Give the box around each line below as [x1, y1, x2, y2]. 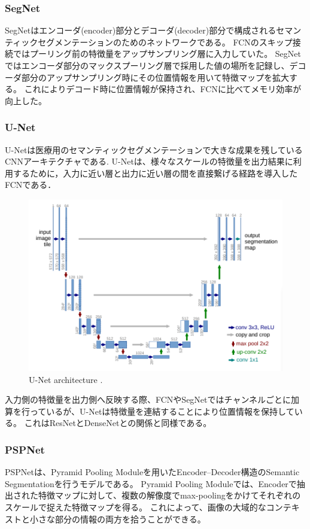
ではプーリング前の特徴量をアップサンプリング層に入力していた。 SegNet [13, 47, 301, 60]
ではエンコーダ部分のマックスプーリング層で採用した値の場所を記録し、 [5, 59, 290, 71]
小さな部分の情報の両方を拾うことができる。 [29, 512, 206, 525]
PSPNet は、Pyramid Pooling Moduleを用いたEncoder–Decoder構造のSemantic [5, 466, 300, 478]
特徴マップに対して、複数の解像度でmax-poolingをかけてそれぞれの [38, 489, 301, 501]
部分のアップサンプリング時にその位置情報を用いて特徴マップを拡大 [21, 71, 289, 83]
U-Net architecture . [29, 373, 103, 385]
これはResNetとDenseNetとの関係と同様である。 [24, 416, 212, 429]
